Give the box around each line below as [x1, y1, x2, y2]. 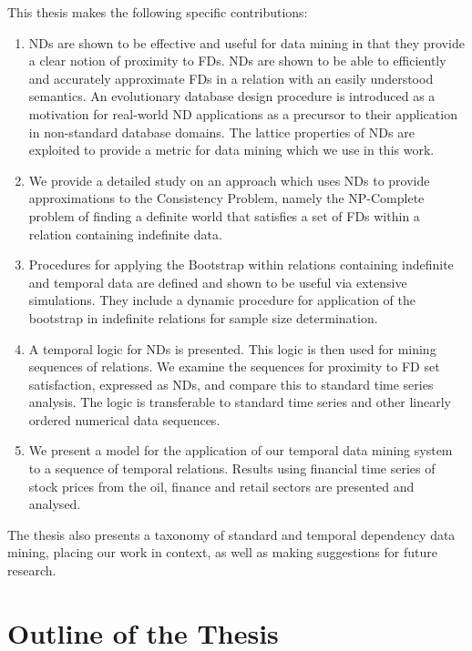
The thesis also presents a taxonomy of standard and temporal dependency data [7, 524, 456, 544]
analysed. [28, 494, 81, 514]
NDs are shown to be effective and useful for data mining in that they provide [28, 33, 465, 52]
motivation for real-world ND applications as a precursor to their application [28, 104, 457, 123]
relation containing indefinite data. [28, 224, 222, 243]
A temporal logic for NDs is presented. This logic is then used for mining [28, 339, 436, 358]
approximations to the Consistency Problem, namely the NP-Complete [28, 188, 425, 208]
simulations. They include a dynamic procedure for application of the [28, 290, 416, 310]
